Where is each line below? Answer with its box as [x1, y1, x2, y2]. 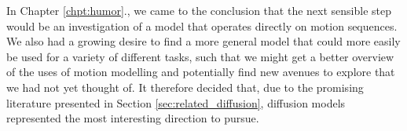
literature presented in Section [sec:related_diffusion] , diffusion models [6, 94, 346, 111]
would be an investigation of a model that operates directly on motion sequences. [6, 17, 398, 34]
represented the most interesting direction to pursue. [6, 110, 259, 126]
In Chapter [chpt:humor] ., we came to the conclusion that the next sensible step [6, 2, 391, 18]
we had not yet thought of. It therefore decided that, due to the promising [6, 78, 364, 95]
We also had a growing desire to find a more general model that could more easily [6, 33, 401, 49]
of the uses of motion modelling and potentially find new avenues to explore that [6, 64, 395, 80]
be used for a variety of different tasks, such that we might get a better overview [6, 48, 394, 64]
